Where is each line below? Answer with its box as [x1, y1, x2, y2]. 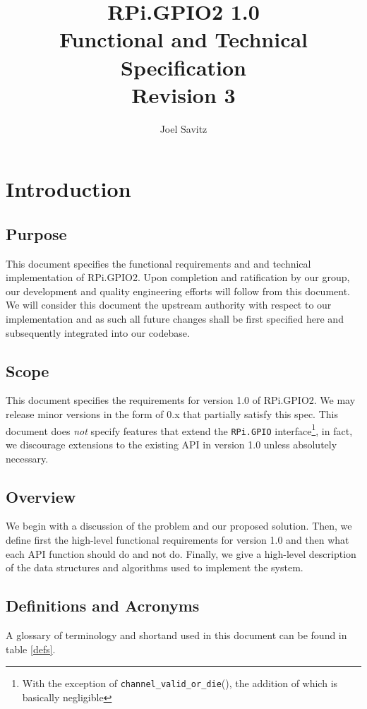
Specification [121, 52, 246, 81]
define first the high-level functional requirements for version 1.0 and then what [6, 532, 349, 547]
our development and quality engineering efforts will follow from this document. [6, 283, 350, 298]
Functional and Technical [59, 25, 308, 54]
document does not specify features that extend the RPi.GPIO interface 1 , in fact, [6, 421, 353, 438]
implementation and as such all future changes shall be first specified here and [6, 311, 344, 326]
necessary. [6, 451, 49, 465]
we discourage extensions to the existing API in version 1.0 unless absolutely [6, 436, 337, 451]
